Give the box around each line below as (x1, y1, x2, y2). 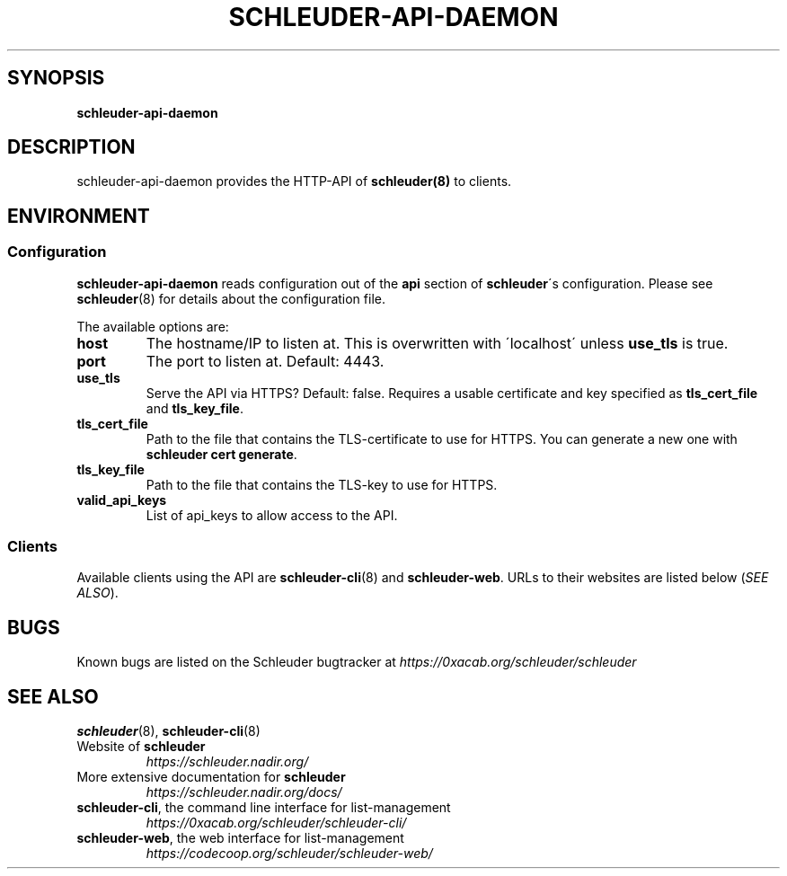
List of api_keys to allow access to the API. (146, 507, 398, 523)
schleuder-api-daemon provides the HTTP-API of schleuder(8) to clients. (76, 173, 512, 190)
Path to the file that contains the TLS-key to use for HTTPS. (146, 476, 498, 492)
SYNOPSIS (7, 66, 105, 90)
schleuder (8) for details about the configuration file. (76, 290, 385, 306)
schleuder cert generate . (146, 446, 297, 462)
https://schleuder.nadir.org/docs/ (146, 784, 342, 801)
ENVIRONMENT (7, 204, 150, 227)
